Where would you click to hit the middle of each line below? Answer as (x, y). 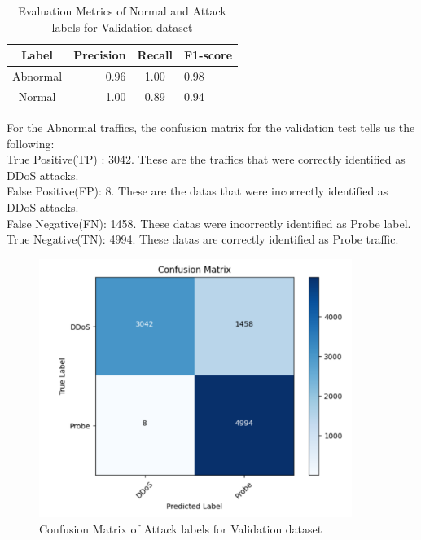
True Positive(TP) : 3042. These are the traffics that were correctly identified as (206, 159)
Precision (100, 55)
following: (31, 143)
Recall (155, 55)
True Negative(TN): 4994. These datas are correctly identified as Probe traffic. (203, 239)
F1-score (208, 55)
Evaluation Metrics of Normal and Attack (122, 11)
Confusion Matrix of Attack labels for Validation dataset (181, 528)
